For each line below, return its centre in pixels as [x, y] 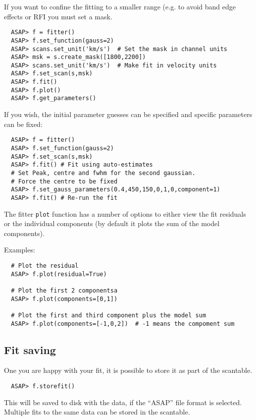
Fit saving [30, 349]
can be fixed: [23, 124]
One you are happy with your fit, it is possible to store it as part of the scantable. [128, 370]
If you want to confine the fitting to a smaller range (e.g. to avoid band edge [120, 6]
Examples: [20, 250]
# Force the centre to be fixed [64, 181]
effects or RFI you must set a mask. [58, 16]
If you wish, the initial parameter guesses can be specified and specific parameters [128, 114]
